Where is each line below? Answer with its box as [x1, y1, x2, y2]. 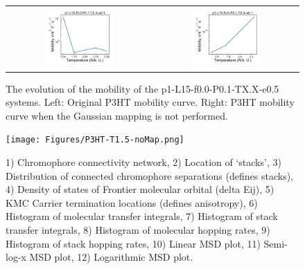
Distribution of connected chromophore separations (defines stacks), [6, 168, 293, 183]
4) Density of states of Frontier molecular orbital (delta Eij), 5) [6, 182, 274, 196]
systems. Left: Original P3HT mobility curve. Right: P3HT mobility [6, 95, 295, 109]
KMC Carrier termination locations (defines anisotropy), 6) [6, 195, 258, 210]
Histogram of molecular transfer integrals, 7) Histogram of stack [6, 209, 278, 223]
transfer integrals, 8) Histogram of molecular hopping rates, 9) [6, 223, 270, 237]
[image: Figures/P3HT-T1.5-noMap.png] [6, 135, 184, 145]
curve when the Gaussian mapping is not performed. [6, 108, 228, 122]
